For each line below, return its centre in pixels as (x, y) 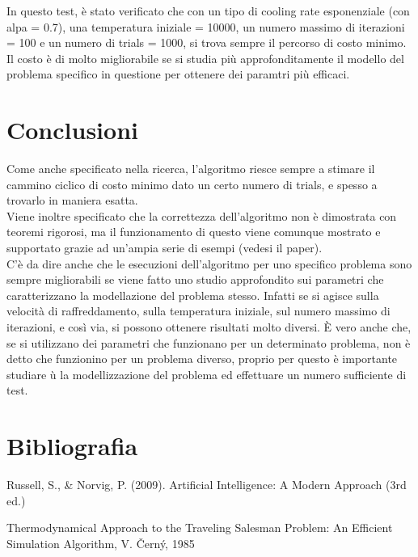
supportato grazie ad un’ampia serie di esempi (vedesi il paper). (165, 248)
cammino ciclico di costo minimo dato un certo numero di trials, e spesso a (192, 184)
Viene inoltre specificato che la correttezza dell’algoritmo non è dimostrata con (202, 215)
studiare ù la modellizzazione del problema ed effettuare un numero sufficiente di (207, 374)
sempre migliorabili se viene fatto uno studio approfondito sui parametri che (195, 279)
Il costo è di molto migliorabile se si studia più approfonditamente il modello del (205, 58)
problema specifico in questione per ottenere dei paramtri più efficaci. (178, 74)
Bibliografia (72, 446)
